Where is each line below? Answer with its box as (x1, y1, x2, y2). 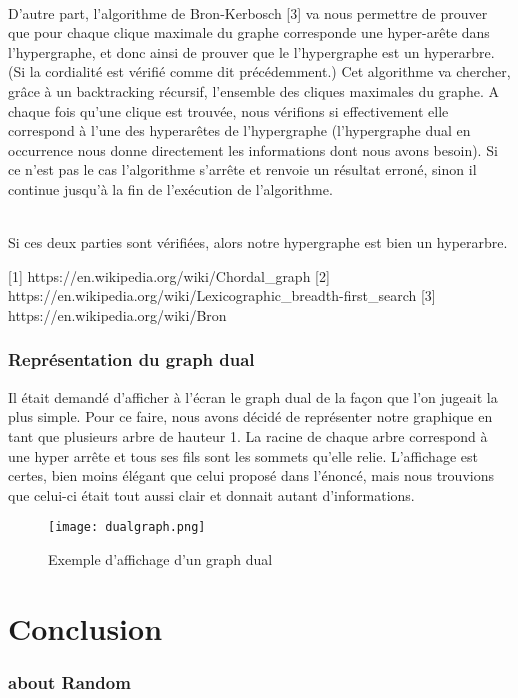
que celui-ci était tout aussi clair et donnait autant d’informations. (8, 484, 415, 505)
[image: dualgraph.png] (48, 520, 206, 535)
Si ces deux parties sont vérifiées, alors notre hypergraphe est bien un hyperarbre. (8, 232, 508, 253)
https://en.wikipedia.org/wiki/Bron (8, 304, 227, 325)
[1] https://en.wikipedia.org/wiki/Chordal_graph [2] (8, 265, 330, 286)
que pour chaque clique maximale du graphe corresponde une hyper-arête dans (8, 22, 490, 43)
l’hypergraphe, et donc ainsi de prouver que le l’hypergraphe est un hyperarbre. (8, 41, 495, 62)
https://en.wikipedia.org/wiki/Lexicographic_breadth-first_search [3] (8, 285, 436, 306)
